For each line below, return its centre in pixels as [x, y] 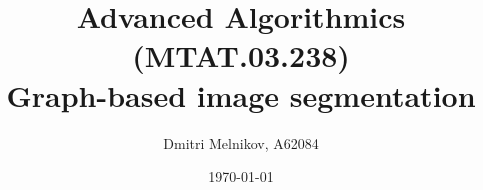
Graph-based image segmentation [241, 94]
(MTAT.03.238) [241, 55]
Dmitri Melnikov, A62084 [241, 142]
